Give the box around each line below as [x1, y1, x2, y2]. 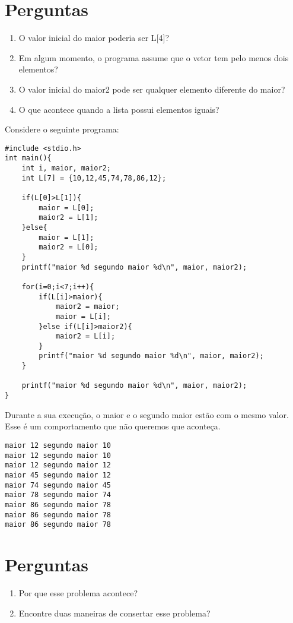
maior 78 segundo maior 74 [5, 491, 111, 499]
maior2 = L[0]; [39, 243, 98, 252]
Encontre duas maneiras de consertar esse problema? [18, 606, 211, 619]
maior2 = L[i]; [55, 332, 116, 341]
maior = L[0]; [39, 203, 94, 212]
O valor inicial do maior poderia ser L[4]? [18, 31, 170, 44]
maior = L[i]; [55, 312, 111, 321]
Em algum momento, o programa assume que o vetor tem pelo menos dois [18, 51, 289, 64]
